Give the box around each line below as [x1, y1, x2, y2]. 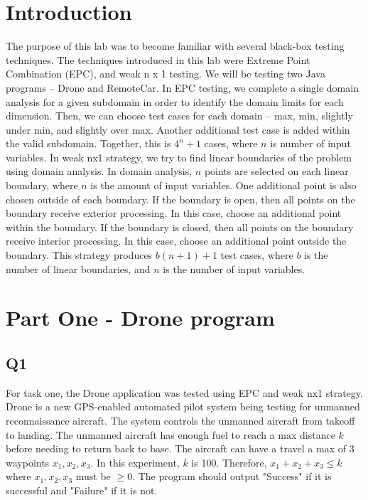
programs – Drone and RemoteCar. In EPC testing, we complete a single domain [6, 80, 359, 95]
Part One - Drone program [6, 303, 275, 332]
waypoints [6, 454, 50, 469]
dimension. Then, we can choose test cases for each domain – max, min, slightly [6, 108, 353, 123]
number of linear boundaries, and [6, 261, 151, 276]
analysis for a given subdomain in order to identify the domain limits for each [6, 94, 344, 109]
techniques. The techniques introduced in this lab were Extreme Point [6, 52, 310, 67]
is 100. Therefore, [191, 454, 267, 469]
